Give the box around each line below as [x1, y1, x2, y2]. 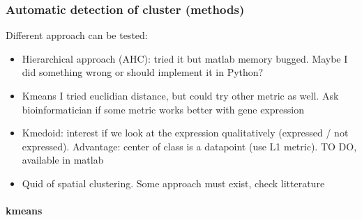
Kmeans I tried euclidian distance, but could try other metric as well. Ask [22, 88, 339, 102]
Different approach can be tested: [6, 28, 148, 42]
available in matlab [22, 152, 104, 167]
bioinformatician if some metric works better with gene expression [22, 102, 304, 116]
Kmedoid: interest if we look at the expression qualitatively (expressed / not [22, 125, 349, 140]
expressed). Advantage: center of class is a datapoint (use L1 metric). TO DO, [22, 139, 357, 153]
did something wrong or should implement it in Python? [22, 65, 264, 79]
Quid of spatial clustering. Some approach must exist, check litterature [22, 175, 325, 190]
